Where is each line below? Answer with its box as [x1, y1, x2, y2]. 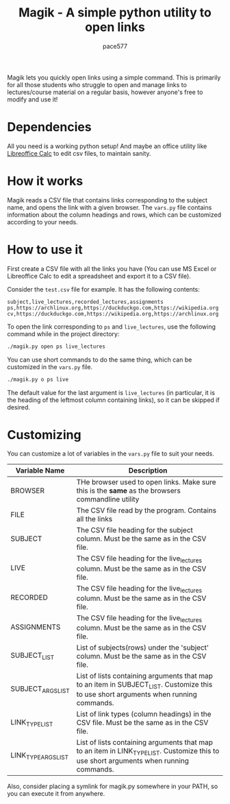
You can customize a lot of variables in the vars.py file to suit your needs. [7, 449, 214, 458]
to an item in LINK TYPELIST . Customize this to [76, 746, 220, 757]
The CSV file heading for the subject [76, 525, 194, 535]
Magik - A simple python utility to [18, 5, 212, 21]
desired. [7, 403, 31, 411]
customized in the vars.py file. [7, 362, 93, 371]
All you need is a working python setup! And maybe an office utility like [7, 142, 207, 150]
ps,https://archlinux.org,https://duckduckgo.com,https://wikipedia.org [7, 304, 219, 311]
